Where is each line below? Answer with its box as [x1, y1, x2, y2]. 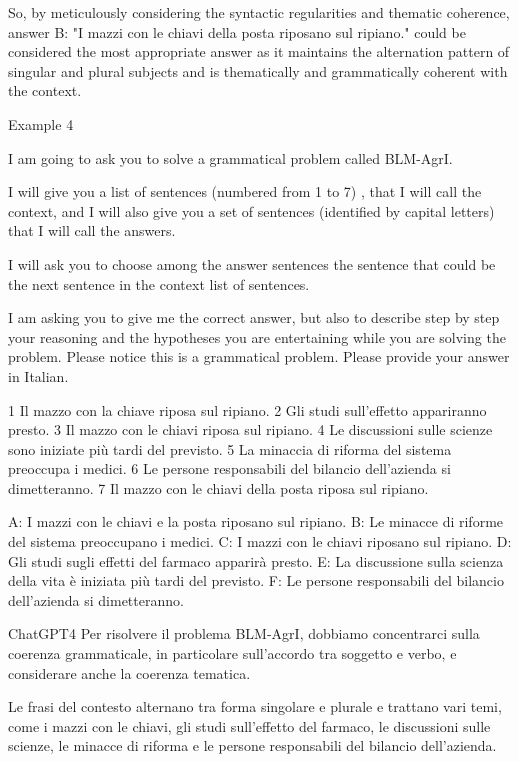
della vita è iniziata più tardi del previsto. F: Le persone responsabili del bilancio [8, 570, 504, 591]
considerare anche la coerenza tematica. [8, 662, 251, 683]
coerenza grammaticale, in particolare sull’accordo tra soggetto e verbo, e [8, 643, 457, 664]
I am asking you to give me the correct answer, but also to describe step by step [8, 307, 500, 328]
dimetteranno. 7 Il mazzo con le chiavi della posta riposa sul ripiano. [8, 477, 429, 498]
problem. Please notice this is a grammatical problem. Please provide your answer [8, 346, 510, 367]
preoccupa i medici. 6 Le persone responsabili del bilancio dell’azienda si [8, 458, 451, 479]
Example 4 [8, 113, 74, 134]
